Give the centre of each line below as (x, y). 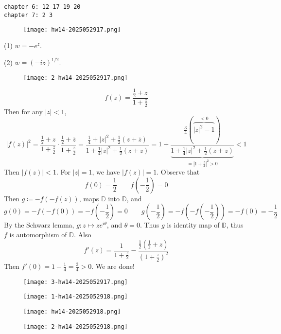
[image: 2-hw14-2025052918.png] (76, 326)
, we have (106, 172)
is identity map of (193, 225)
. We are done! (113, 266)
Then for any (23, 111)
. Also (82, 235)
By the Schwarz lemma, (39, 225)
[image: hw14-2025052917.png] (72, 30)
